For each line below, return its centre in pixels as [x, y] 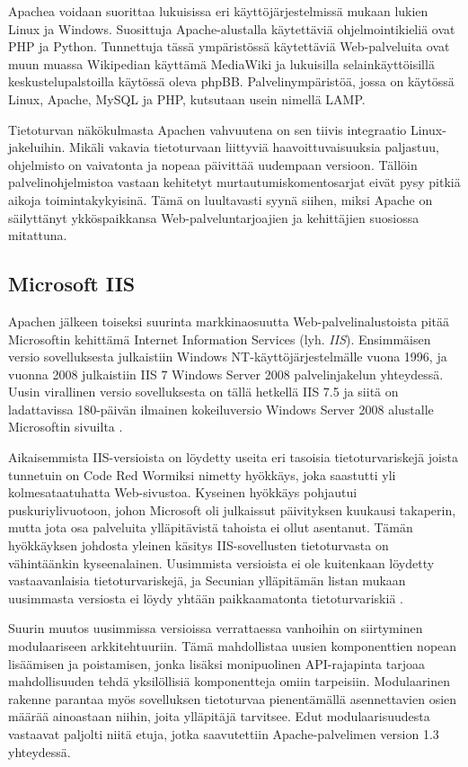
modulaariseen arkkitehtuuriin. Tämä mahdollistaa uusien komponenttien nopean [233, 646]
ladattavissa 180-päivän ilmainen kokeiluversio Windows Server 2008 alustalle [221, 409]
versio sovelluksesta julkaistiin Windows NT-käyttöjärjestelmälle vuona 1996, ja [228, 357]
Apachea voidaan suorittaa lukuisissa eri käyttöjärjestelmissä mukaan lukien [218, 11]
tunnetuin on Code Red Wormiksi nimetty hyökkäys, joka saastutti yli [202, 474]
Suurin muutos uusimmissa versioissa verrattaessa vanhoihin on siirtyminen [216, 628]
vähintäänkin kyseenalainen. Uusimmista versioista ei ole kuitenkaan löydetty [221, 562]
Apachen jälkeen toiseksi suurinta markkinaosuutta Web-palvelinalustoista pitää [229, 321]
